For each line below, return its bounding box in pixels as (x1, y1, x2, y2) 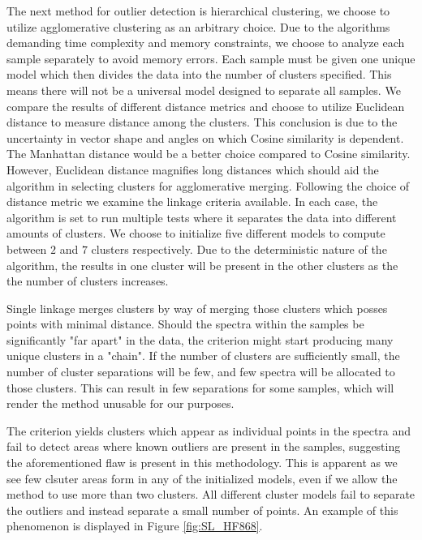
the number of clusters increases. (6, 272, 169, 289)
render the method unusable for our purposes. (6, 395, 235, 412)
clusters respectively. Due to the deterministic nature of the (91, 240, 387, 257)
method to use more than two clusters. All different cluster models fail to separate (6, 486, 416, 503)
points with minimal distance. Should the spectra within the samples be (6, 315, 364, 332)
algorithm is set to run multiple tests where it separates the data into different (6, 208, 397, 225)
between (6, 240, 47, 257)
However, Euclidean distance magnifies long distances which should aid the (6, 161, 379, 178)
